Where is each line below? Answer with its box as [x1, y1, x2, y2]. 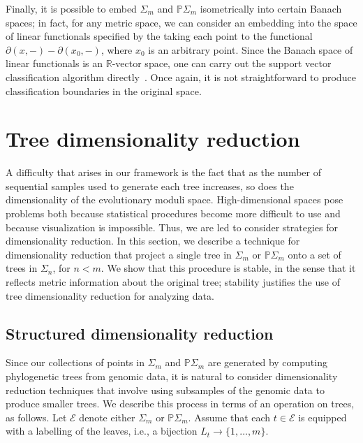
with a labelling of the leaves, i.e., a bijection [6, 423, 198, 438]
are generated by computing [207, 355, 327, 370]
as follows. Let [6, 409, 67, 424]
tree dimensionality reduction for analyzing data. [6, 288, 214, 303]
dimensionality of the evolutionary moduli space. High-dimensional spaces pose [6, 192, 343, 207]
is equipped [298, 409, 347, 424]
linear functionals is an [6, 56, 103, 71]
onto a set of [288, 247, 341, 261]
